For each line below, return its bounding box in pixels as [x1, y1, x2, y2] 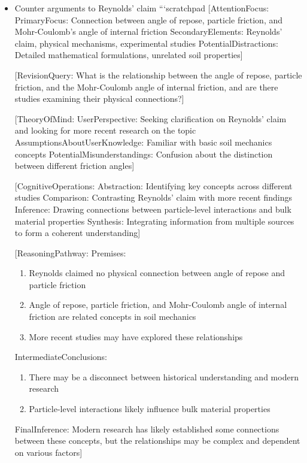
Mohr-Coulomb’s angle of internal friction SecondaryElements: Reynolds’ [14, 25, 282, 38]
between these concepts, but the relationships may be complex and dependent [14, 434, 300, 447]
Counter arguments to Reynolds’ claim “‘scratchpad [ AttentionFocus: [14, 2, 269, 14]
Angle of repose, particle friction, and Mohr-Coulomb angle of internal [29, 298, 287, 311]
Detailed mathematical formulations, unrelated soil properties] [14, 49, 243, 61]
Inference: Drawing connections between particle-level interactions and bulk [14, 202, 291, 215]
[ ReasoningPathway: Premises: [14, 246, 126, 259]
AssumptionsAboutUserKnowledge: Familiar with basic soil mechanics [14, 135, 272, 148]
